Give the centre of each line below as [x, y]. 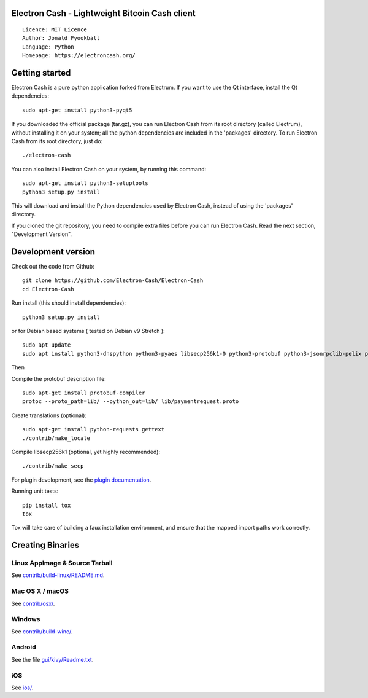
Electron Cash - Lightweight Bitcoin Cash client [103, 13]
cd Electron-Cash [48, 289]
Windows [26, 619]
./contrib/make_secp [53, 466]
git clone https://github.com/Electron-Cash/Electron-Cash [113, 280]
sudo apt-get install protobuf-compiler [84, 393]
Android [24, 647]
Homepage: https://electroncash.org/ [79, 56]
